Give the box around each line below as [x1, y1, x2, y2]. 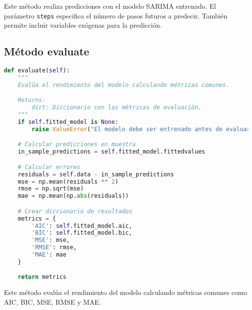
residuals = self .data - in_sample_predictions [17, 171, 174, 178]
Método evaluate [4, 44, 90, 59]
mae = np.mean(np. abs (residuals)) [17, 192, 129, 200]
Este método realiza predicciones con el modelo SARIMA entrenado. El [4, 1, 216, 11]
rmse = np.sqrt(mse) [17, 185, 84, 192]
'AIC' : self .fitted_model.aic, [31, 222, 132, 229]
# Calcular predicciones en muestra [17, 141, 136, 148]
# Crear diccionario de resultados [17, 207, 132, 215]
